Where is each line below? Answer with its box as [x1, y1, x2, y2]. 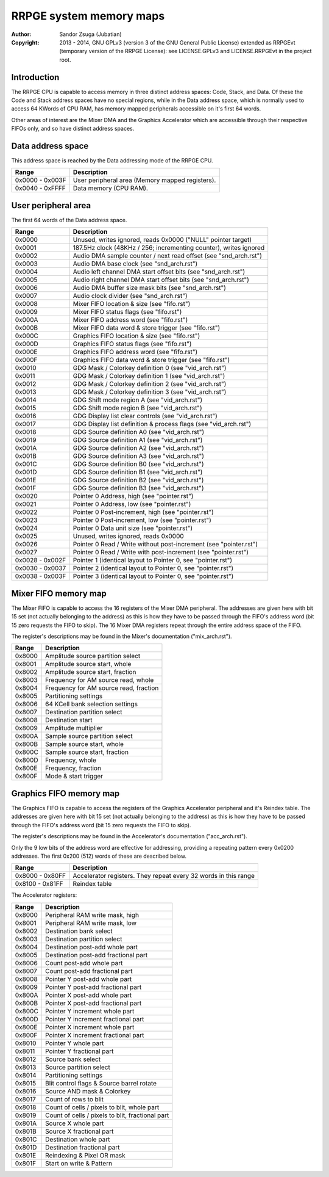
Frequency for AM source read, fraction [44, 684, 159, 692]
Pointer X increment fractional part [44, 1030, 144, 1039]
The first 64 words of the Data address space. [11, 217, 127, 223]
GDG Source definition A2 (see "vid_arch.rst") [73, 444, 204, 452]
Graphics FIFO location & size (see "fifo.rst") [73, 331, 200, 340]
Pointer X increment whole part [44, 1023, 135, 1031]
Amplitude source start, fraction [44, 668, 136, 676]
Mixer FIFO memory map [11, 588, 107, 598]
